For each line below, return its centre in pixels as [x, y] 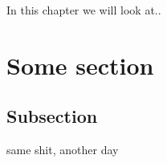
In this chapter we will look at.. [84, 10]
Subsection [52, 116]
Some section [80, 65]
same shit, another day [63, 150]
